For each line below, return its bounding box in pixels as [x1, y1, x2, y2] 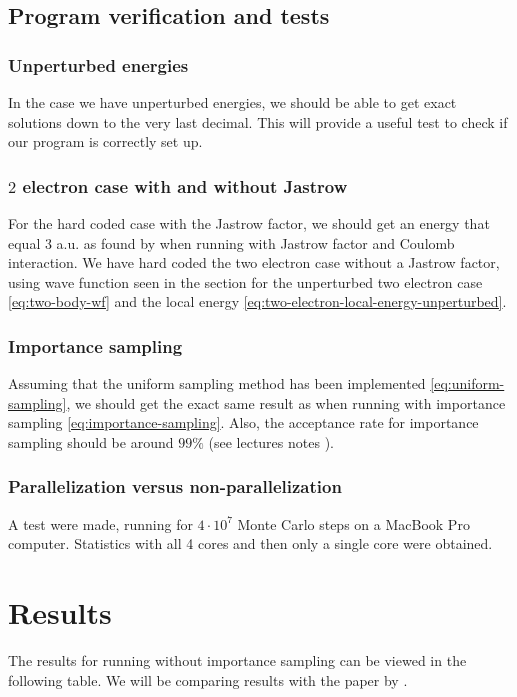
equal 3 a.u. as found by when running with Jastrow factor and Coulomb [8, 232, 455, 253]
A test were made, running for [8, 513, 193, 534]
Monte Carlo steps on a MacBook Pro [237, 513, 470, 534]
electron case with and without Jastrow [22, 173, 348, 198]
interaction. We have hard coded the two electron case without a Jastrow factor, [8, 252, 500, 273]
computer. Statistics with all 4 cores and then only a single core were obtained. [8, 533, 493, 554]
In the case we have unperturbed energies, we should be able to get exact [8, 92, 457, 112]
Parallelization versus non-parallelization [8, 474, 342, 499]
